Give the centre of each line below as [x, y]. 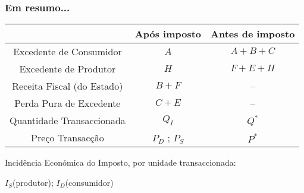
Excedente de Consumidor [68, 52]
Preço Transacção [68, 138]
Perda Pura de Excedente [68, 103]
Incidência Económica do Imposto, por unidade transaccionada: [120, 162]
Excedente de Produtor [68, 69]
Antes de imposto [253, 34]
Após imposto [168, 34]
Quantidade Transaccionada [68, 121]
